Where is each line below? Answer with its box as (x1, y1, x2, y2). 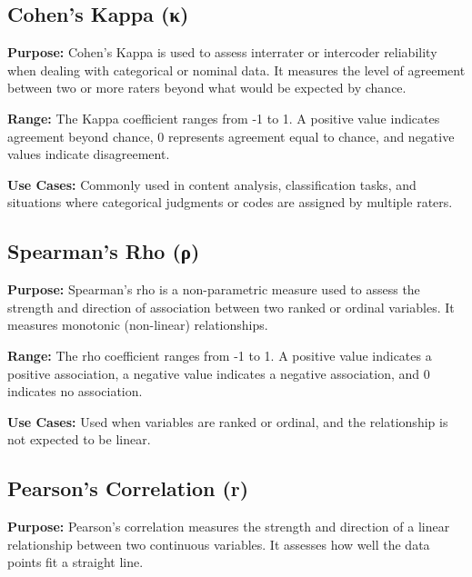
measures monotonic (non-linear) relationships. (7, 315, 268, 334)
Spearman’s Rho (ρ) (7, 237, 200, 265)
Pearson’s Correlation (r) (7, 474, 249, 502)
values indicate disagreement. (7, 144, 170, 164)
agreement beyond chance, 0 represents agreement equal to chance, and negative (7, 126, 455, 145)
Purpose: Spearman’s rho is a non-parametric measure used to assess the (7, 280, 420, 299)
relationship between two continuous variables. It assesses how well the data (7, 534, 430, 553)
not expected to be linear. (7, 430, 151, 449)
